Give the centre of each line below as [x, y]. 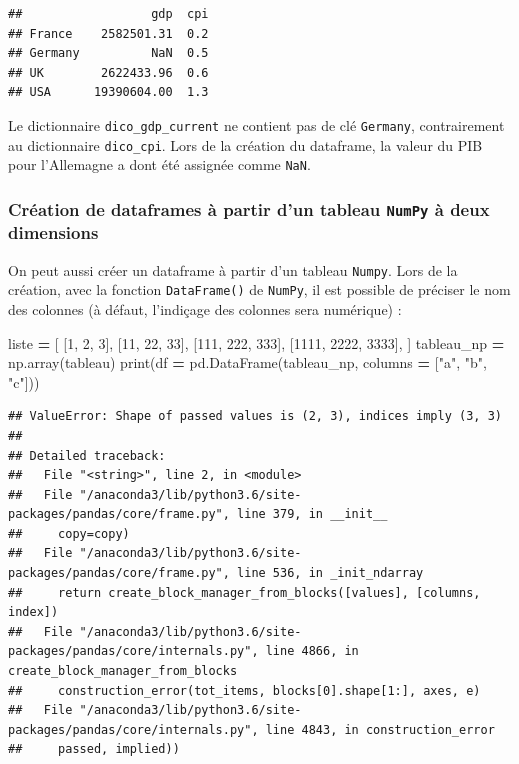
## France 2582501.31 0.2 [108, 33]
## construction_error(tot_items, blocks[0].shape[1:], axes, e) [244, 690]
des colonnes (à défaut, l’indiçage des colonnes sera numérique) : [205, 308]
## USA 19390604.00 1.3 [108, 92]
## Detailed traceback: [87, 455]
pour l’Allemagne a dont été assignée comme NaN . [159, 164]
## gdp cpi [108, 14]
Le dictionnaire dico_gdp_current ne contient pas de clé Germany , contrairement [256, 124]
